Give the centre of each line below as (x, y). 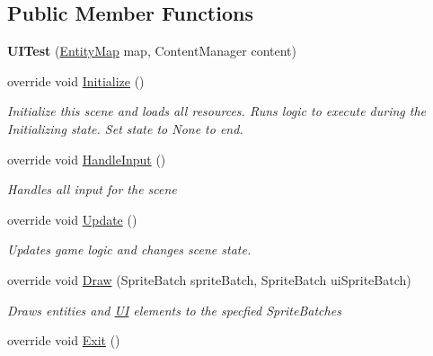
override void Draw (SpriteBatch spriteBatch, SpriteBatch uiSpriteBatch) (209, 279)
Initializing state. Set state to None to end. (125, 128)
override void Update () (72, 219)
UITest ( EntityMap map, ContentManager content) (152, 51)
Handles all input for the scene (92, 189)
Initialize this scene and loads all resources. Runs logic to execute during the (217, 111)
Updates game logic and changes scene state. (129, 249)
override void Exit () (64, 340)
